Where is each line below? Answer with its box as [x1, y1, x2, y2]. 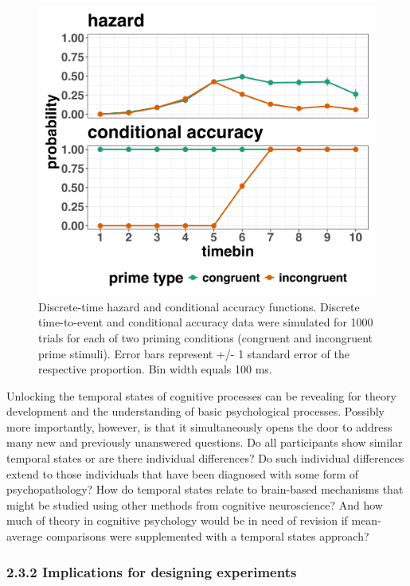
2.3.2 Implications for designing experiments [6, 561, 297, 581]
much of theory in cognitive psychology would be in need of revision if [6, 512, 348, 529]
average [6, 528, 43, 545]
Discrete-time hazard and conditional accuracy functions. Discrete [38, 298, 360, 314]
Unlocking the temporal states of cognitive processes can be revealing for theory [6, 387, 396, 404]
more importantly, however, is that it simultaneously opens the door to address [6, 418, 392, 435]
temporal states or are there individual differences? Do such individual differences [6, 450, 404, 467]
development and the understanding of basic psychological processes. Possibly [6, 403, 385, 420]
